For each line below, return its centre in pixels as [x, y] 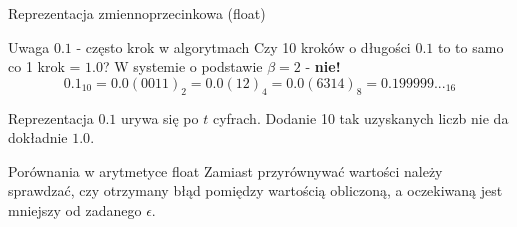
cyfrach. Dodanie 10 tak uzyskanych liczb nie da [360, 117]
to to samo [471, 46]
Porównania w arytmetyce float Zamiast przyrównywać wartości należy [225, 170]
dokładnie [38, 137]
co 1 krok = [44, 66]
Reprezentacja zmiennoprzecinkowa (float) [137, 13]
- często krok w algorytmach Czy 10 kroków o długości [243, 46]
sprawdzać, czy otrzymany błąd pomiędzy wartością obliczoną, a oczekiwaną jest [255, 190]
